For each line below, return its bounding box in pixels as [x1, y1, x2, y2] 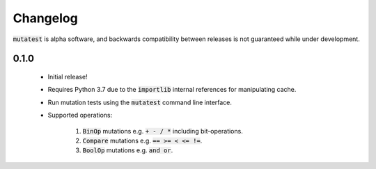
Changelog [13, 10, 78, 26]
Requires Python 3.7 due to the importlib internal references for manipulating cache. [47, 86, 297, 94]
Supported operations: [47, 111, 113, 120]
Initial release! [47, 72, 88, 81]
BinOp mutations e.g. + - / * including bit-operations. [82, 127, 243, 135]
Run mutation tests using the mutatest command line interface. [47, 98, 233, 106]
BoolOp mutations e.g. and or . [82, 146, 173, 154]
